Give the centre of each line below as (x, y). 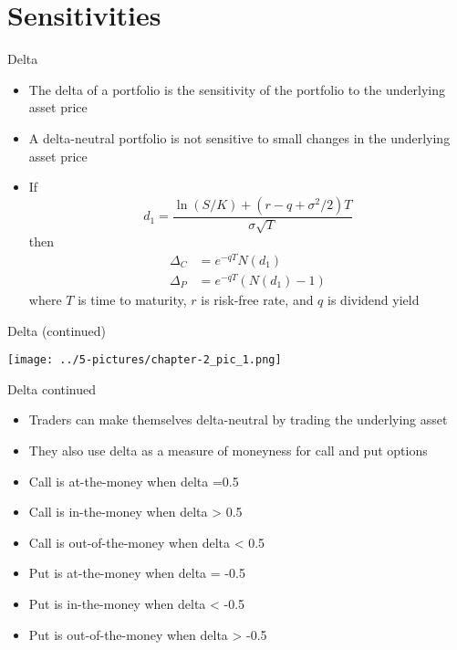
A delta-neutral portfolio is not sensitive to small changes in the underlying (239, 137)
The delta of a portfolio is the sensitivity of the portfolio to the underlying (237, 89)
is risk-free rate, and (257, 299)
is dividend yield (374, 299)
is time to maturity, (132, 299)
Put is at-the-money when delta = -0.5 (137, 573)
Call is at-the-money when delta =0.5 (134, 481)
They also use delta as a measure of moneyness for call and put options (228, 450)
